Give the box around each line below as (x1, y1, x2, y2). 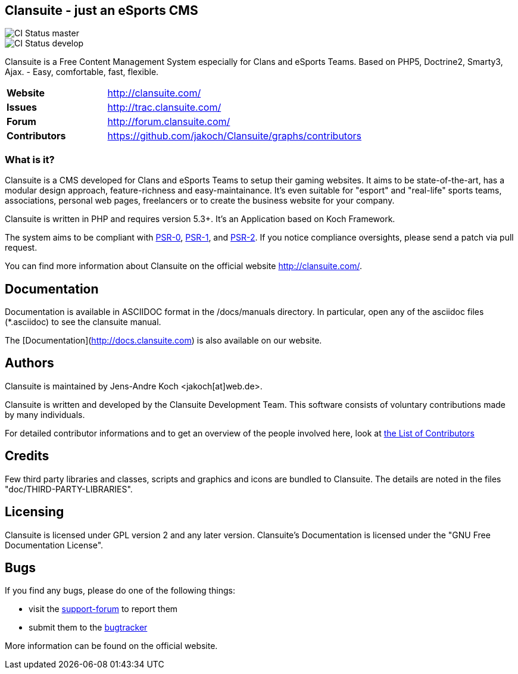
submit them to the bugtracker (29, 622, 148, 633)
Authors (5, 355, 54, 371)
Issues (7, 101, 37, 114)
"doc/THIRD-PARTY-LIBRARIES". (5, 483, 133, 494)
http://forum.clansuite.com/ (107, 116, 230, 128)
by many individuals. (5, 409, 85, 420)
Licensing (5, 504, 64, 520)
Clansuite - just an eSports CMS (5, 3, 198, 18)
